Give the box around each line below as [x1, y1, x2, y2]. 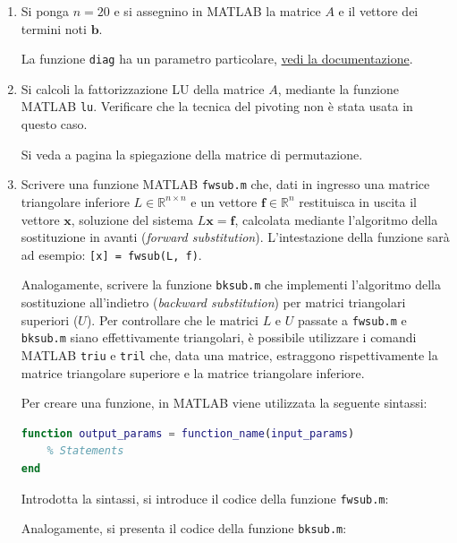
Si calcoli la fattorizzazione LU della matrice [21, 79, 265, 98]
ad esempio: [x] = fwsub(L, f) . [21, 245, 202, 263]
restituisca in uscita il [299, 192, 417, 211]
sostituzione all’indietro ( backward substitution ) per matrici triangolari [21, 293, 406, 312]
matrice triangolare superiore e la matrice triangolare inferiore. [21, 363, 365, 382]
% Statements [47, 444, 124, 458]
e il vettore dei [338, 2, 419, 20]
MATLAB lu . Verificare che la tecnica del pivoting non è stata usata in [21, 97, 413, 116]
